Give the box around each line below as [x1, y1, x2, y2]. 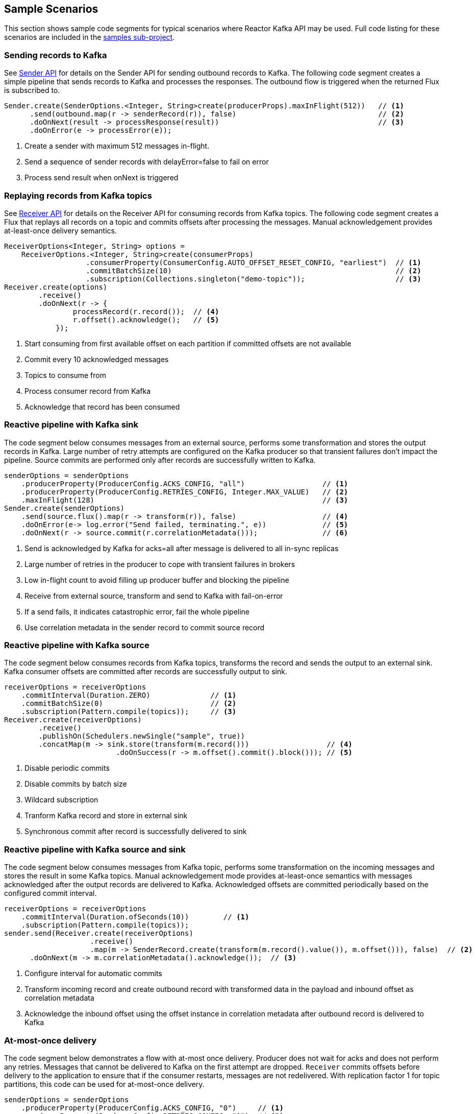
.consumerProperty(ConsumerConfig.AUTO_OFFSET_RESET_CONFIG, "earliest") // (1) [86, 258, 421, 267]
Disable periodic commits [24, 764, 110, 773]
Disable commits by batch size [24, 779, 127, 789]
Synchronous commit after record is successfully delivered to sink [24, 827, 247, 836]
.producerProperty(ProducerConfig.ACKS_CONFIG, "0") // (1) [21, 1103, 284, 1112]
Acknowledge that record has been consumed [24, 402, 180, 411]
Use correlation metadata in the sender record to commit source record [24, 623, 265, 632]
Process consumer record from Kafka [24, 386, 151, 395]
